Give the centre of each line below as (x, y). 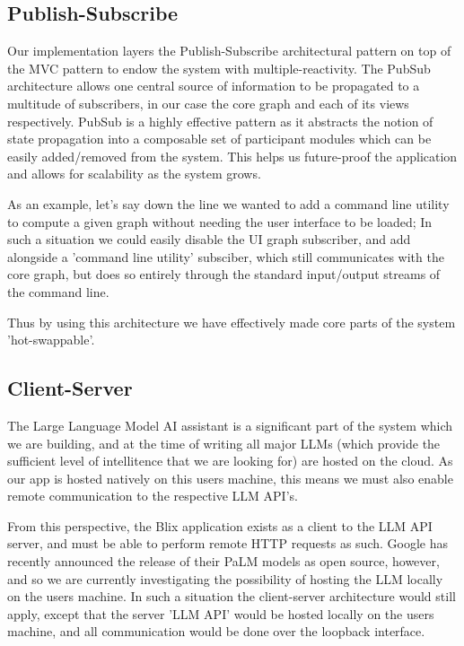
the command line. (58, 291)
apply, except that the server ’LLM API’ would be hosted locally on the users (221, 613)
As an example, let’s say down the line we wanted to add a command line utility (228, 203)
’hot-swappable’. (51, 340)
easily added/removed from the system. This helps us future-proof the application (232, 156)
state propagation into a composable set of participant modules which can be (219, 139)
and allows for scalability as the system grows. (134, 174)
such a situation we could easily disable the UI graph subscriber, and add (209, 239)
